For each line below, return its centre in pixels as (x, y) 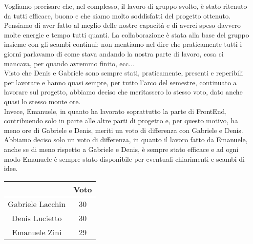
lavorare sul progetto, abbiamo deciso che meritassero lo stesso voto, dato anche (123, 92)
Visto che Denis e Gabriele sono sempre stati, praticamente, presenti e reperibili (124, 73)
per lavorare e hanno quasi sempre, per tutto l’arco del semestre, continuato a (120, 82)
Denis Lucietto (37, 218)
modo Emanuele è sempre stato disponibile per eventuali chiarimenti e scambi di (124, 159)
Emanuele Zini (37, 232)
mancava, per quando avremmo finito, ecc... (69, 63)
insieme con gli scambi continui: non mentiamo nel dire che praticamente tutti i (123, 44)
